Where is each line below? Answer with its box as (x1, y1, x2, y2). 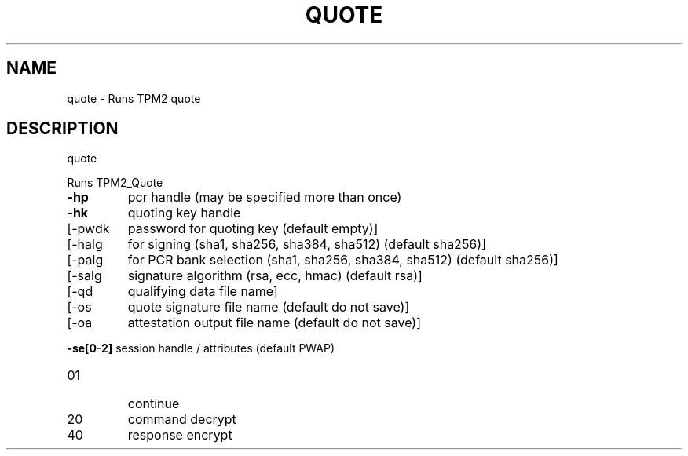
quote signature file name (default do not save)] (127, 299, 410, 316)
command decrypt (127, 411, 236, 428)
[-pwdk (67, 221, 110, 237)
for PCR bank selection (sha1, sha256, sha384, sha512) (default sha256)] (127, 252, 558, 268)
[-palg (67, 252, 104, 268)
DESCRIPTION (6, 119, 119, 139)
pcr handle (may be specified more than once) (127, 189, 402, 206)
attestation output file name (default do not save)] (127, 315, 421, 331)
